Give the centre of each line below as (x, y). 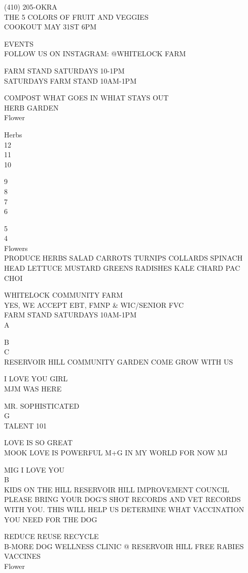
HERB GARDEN (31, 107)
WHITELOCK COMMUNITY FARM (64, 295)
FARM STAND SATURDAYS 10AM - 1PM (70, 315)
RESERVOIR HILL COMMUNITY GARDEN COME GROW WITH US (119, 361)
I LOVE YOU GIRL (36, 379)
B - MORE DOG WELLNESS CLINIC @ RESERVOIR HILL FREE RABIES (124, 546)
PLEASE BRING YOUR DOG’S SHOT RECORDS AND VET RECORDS (122, 499)
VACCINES (23, 556)
